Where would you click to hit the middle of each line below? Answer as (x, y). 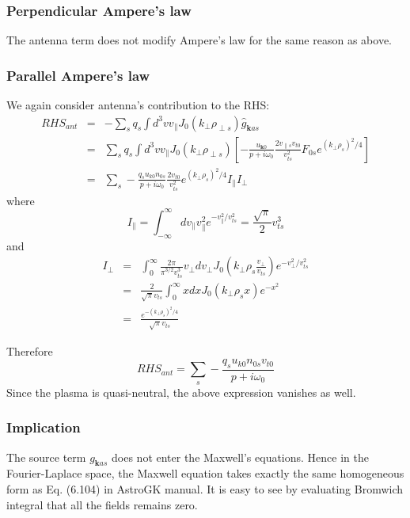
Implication (44, 427)
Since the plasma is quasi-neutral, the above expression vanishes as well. (181, 392)
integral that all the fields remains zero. (102, 504)
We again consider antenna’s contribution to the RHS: (138, 105)
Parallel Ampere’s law (78, 75)
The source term (46, 457)
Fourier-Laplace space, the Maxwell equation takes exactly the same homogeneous (205, 473)
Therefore (30, 350)
